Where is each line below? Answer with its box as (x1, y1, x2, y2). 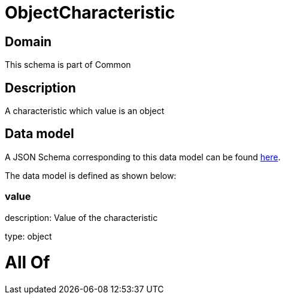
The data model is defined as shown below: (5, 170, 177, 181)
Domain (5, 34, 52, 49)
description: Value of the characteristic (5, 212, 158, 223)
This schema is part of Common (5, 59, 131, 70)
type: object (5, 231, 52, 241)
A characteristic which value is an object (5, 106, 165, 116)
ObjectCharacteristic (5, 2, 175, 23)
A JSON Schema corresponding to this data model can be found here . (5, 151, 281, 162)
